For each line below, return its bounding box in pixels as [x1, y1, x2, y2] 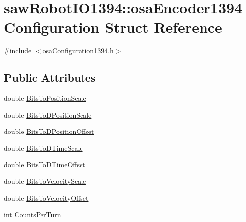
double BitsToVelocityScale [4, 176, 86, 186]
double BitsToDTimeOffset [4, 159, 85, 170]
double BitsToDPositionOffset [4, 126, 94, 136]
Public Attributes [4, 70, 96, 85]
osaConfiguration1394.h [42, 45, 114, 56]
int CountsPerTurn [4, 209, 61, 220]
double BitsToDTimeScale [4, 142, 83, 153]
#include [4, 45, 32, 56]
